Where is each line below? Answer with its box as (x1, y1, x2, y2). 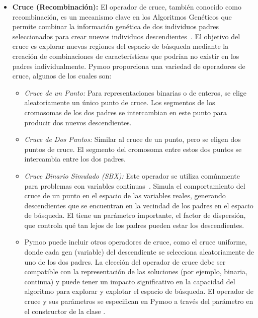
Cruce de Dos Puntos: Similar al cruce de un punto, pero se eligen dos (24, 134, 241, 144)
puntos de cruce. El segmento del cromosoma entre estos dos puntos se (24, 143, 242, 154)
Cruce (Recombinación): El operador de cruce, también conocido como (12, 2, 241, 12)
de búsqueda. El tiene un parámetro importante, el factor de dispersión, (24, 210, 246, 220)
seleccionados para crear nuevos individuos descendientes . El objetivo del (12, 31, 240, 41)
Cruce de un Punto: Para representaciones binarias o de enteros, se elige (24, 87, 246, 98)
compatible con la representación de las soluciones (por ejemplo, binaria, (24, 266, 247, 277)
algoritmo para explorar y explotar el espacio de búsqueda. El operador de (24, 286, 253, 296)
